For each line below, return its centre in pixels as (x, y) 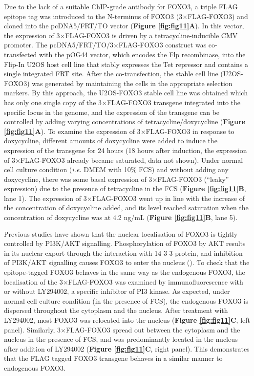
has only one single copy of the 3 (53, 102)
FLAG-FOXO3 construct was (162, 45)
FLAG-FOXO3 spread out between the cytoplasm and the (153, 329)
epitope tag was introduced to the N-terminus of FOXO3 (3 (93, 16)
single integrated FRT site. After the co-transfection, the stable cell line (111, 74)
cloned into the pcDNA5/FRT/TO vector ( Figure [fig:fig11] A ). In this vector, (124, 26)
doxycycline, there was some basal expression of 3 (78, 179)
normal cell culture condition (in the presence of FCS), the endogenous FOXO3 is (126, 300)
